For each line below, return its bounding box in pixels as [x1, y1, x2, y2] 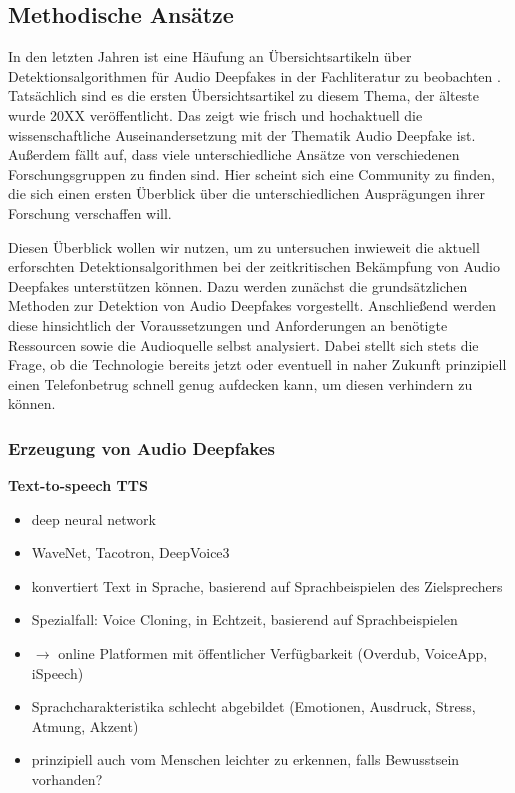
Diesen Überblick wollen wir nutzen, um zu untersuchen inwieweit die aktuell [8, 236, 480, 257]
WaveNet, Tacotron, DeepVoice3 [31, 542, 230, 563]
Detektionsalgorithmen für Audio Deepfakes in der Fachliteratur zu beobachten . [8, 65, 501, 86]
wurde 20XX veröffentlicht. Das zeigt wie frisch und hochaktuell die [8, 104, 423, 125]
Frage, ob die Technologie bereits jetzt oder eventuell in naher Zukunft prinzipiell [8, 354, 507, 375]
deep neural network [31, 508, 156, 529]
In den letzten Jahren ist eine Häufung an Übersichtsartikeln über [8, 46, 412, 67]
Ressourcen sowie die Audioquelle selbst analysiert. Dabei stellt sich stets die [8, 334, 479, 355]
